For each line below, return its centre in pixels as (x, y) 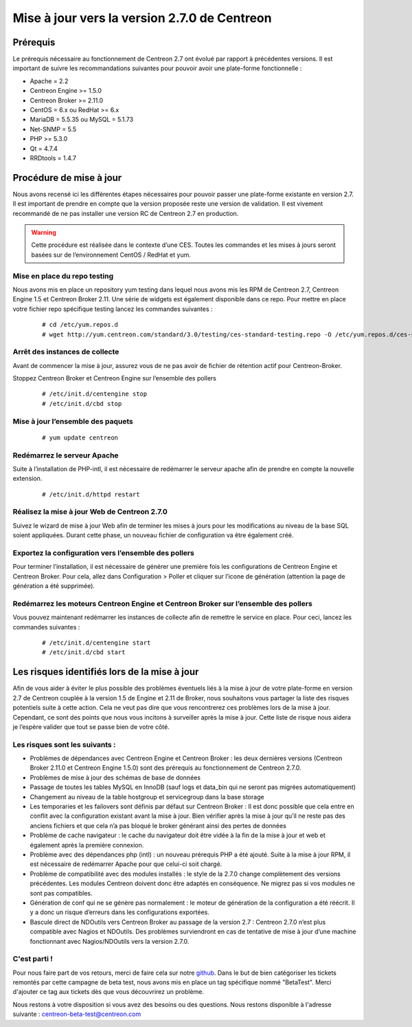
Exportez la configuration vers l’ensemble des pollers (104, 553)
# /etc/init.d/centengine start (96, 643)
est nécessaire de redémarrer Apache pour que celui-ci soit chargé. (126, 864)
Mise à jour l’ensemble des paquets (73, 421)
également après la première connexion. (87, 845)
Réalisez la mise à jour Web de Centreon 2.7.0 (90, 512)
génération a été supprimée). (54, 586)
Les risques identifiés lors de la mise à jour (106, 672)
